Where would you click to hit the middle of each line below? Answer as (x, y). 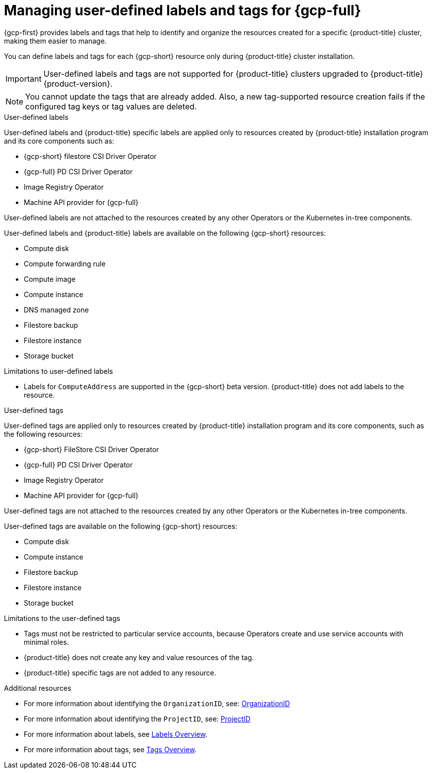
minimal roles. (47, 642)
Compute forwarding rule (65, 263)
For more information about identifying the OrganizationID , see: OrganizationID (157, 703)
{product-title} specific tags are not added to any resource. (120, 672)
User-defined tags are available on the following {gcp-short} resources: (121, 526)
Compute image (50, 279)
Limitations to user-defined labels (59, 371)
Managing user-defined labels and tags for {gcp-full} (183, 10)
